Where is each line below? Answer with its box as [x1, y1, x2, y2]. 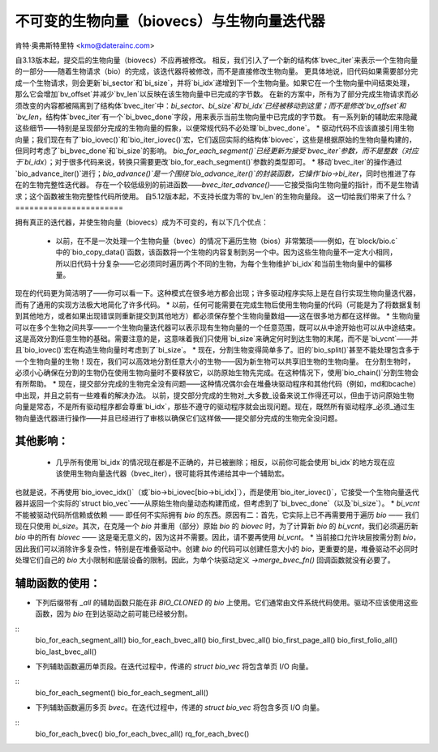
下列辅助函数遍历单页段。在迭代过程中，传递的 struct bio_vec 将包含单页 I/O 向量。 [35, 661, 313, 672]
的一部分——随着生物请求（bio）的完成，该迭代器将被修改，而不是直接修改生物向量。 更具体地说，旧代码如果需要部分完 [15, 66, 419, 76]
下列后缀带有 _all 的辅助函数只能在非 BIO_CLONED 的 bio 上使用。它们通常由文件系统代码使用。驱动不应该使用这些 [35, 598, 419, 608]
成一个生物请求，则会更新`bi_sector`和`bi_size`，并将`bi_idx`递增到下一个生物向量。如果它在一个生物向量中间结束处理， [15, 78, 414, 88]
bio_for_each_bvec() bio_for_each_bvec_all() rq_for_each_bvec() [35, 729, 250, 738]
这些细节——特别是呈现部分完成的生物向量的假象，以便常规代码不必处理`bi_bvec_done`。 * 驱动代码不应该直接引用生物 [15, 123, 414, 133]
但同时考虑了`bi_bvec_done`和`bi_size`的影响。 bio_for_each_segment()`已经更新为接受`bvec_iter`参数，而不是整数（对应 [15, 146, 419, 156]
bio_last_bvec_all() [35, 647, 97, 656]
